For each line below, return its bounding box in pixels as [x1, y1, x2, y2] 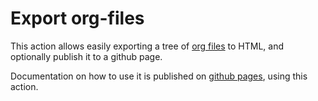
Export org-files [10, 7, 145, 30]
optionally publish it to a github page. [10, 50, 163, 62]
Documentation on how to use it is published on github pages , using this [10, 70, 308, 82]
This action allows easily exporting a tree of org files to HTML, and [10, 40, 285, 52]
